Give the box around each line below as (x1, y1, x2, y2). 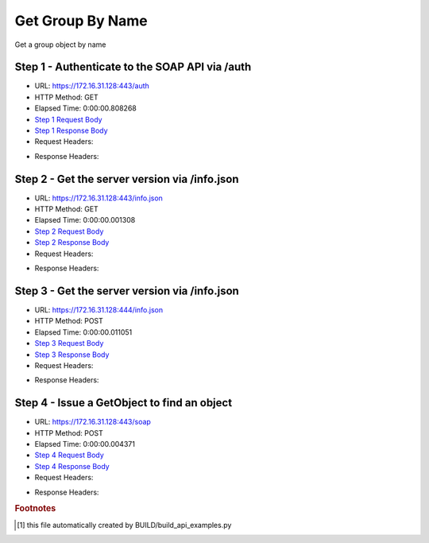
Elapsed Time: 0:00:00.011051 (34, 327, 133, 337)
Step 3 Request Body (34, 339, 104, 348)
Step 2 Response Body (34, 238, 110, 247)
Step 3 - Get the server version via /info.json (14, 284, 240, 297)
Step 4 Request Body (34, 450, 105, 460)
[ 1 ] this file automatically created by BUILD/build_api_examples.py (17, 520, 232, 529)
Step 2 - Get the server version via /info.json (14, 172, 239, 186)
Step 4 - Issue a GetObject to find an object (14, 396, 233, 409)
